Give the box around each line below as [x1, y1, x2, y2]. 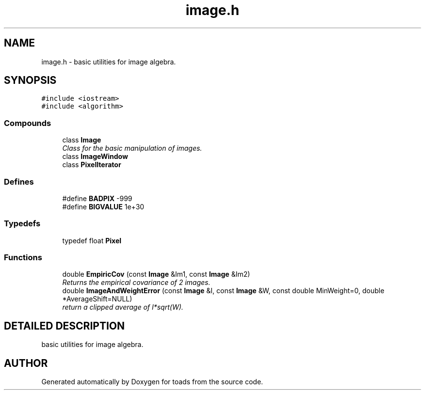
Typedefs [4, 219, 41, 229]
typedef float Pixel [62, 236, 122, 245]
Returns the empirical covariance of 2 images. [62, 278, 211, 287]
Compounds [4, 118, 51, 128]
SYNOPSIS [4, 74, 57, 87]
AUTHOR [4, 357, 48, 369]
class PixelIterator [62, 160, 121, 169]
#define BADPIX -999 [62, 194, 132, 203]
